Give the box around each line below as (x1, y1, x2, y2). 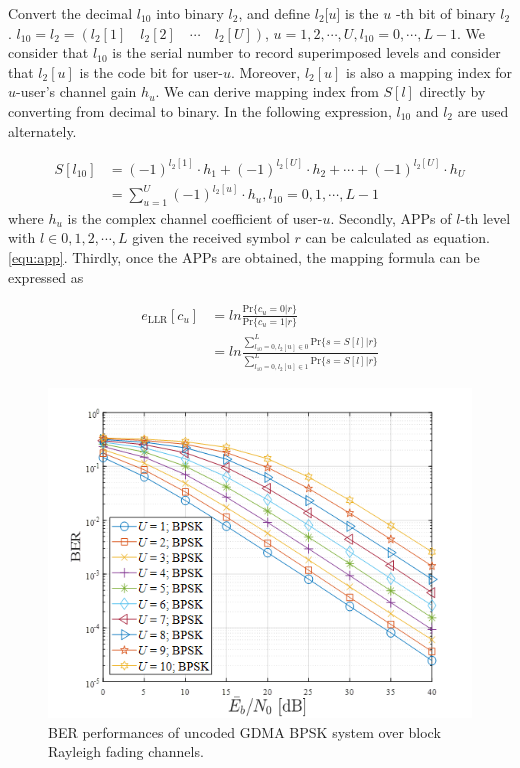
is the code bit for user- (79, 61, 223, 82)
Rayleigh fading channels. (48, 741, 204, 762)
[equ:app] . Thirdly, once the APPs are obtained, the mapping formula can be (8, 247, 480, 268)
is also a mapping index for (346, 61, 512, 82)
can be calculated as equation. (305, 227, 490, 248)
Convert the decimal (8, 3, 133, 23)
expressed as (8, 266, 84, 287)
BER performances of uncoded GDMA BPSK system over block (48, 721, 441, 742)
